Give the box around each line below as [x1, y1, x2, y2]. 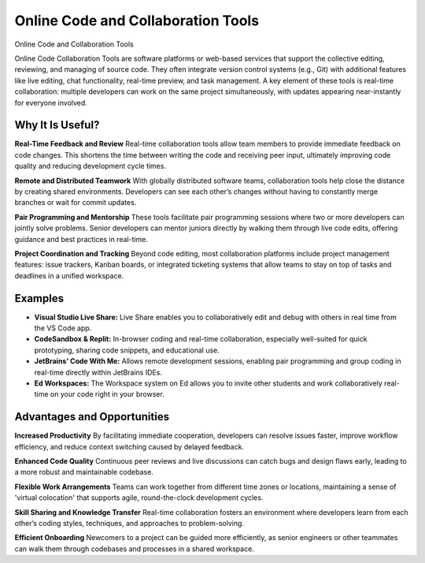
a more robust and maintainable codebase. [14, 468, 153, 477]
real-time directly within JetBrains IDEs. [34, 367, 163, 377]
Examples [14, 292, 65, 305]
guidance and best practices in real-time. [14, 234, 149, 244]
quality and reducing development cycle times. [14, 162, 167, 171]
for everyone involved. [14, 98, 88, 107]
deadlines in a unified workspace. [14, 270, 124, 280]
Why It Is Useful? [14, 118, 100, 132]
